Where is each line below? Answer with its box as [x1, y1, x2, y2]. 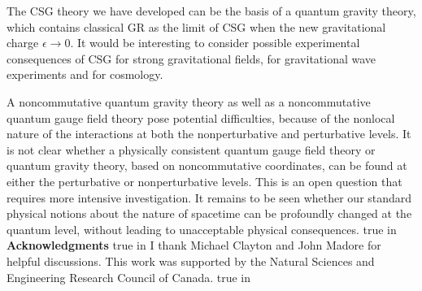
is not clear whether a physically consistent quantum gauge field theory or [7, 141, 376, 158]
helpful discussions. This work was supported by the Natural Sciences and [7, 252, 375, 269]
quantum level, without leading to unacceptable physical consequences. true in [7, 220, 397, 237]
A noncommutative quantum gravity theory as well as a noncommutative [7, 93, 371, 110]
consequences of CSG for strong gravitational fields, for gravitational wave [7, 50, 376, 67]
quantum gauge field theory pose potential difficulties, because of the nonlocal [7, 109, 395, 126]
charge [7, 34, 39, 51]
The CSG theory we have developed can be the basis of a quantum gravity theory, [7, 2, 416, 19]
